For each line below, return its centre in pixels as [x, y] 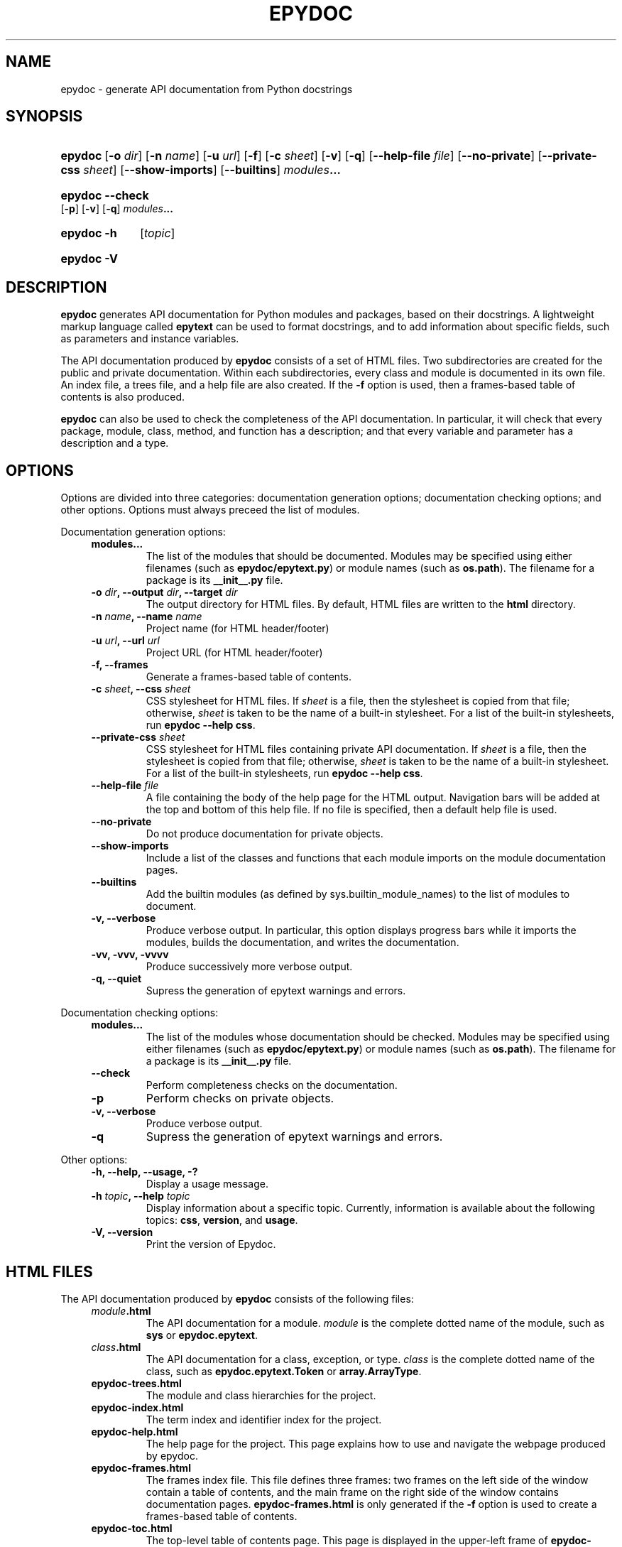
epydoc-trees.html [136, 1383]
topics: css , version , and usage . [222, 1220]
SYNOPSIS [44, 116]
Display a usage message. [207, 1184]
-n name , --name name [147, 617]
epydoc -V [89, 259]
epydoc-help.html [135, 1431]
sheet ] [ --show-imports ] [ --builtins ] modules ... [212, 170]
